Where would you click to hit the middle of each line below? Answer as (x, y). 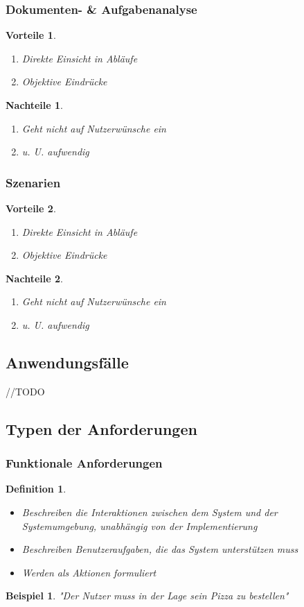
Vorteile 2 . (31, 208)
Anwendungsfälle (67, 362)
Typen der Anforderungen (101, 428)
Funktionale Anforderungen (84, 463)
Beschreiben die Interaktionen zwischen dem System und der (150, 512)
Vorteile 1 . (31, 35)
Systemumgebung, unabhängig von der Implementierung (140, 525)
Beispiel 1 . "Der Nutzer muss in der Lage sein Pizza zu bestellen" (147, 596)
